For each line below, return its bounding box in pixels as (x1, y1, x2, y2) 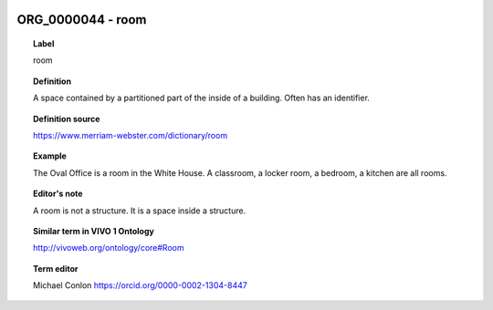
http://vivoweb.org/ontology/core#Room (33, 243, 184, 253)
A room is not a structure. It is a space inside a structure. (33, 205, 246, 216)
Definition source (33, 113, 100, 124)
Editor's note (33, 188, 83, 200)
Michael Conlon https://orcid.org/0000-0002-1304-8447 (33, 280, 248, 291)
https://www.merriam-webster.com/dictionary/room (33, 129, 228, 140)
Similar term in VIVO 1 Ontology (33, 225, 154, 236)
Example (33, 150, 68, 161)
